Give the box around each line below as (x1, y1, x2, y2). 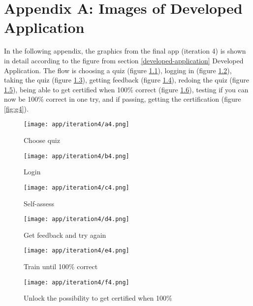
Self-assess (24, 198, 55, 208)
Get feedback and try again (24, 229, 106, 240)
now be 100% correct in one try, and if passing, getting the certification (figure (4, 94, 241, 104)
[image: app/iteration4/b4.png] (24, 152, 129, 160)
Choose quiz (24, 135, 60, 145)
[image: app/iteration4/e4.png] (24, 247, 129, 254)
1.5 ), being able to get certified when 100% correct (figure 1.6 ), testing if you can (4, 84, 249, 94)
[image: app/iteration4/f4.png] (24, 278, 129, 286)
